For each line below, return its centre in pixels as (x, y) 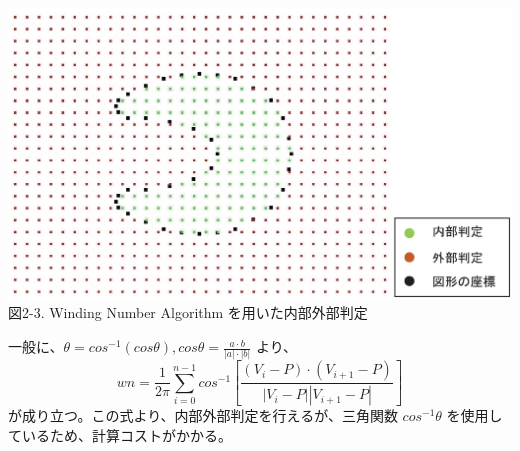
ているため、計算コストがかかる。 (120, 434)
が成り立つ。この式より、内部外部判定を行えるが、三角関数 (203, 415)
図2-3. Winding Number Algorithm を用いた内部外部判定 (188, 312)
